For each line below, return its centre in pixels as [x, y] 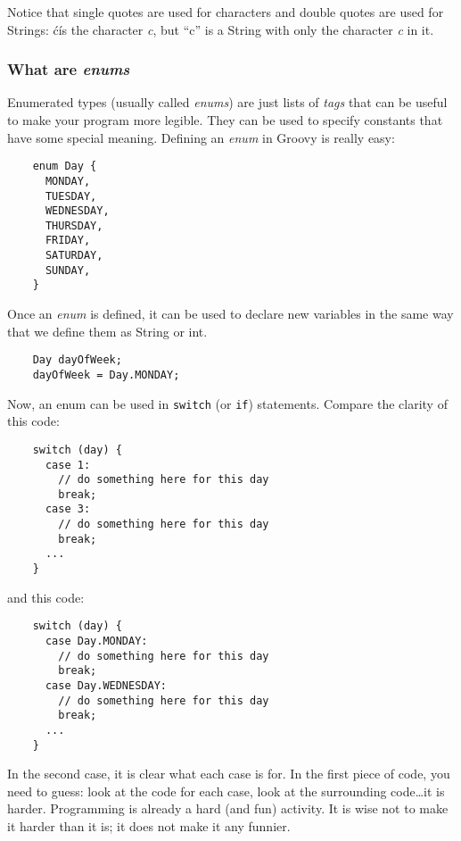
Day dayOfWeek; [77, 360]
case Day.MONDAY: [96, 641]
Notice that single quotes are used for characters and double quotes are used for [226, 12]
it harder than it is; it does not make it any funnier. [149, 826]
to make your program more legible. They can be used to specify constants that [225, 120]
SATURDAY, [74, 256]
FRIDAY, [68, 241]
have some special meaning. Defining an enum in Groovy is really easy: [201, 137]
